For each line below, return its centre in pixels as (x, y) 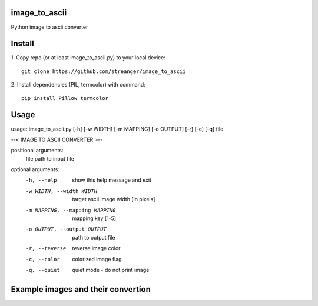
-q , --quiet (43, 270)
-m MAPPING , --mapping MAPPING (71, 210)
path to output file (94, 237)
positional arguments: (37, 151)
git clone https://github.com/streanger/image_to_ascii (104, 71)
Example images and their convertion (81, 289)
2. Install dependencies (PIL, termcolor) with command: (78, 85)
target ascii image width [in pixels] (114, 199)
